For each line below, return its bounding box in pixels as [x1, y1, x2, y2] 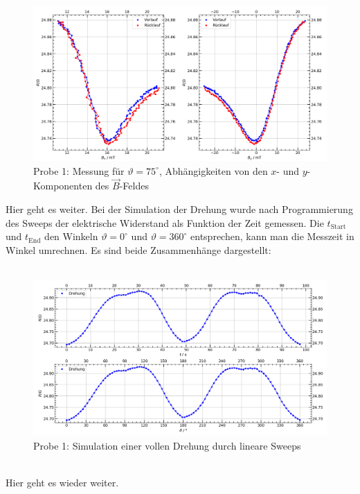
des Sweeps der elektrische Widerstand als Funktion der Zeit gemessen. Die [6, 215, 324, 230]
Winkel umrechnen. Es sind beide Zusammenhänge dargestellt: [6, 242, 271, 257]
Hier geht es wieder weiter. [6, 475, 119, 489]
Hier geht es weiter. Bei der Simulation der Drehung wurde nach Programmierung [6, 202, 353, 216]
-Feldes [119, 178, 149, 193]
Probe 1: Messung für [33, 163, 125, 178]
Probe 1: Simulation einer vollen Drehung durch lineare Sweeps [33, 438, 301, 452]
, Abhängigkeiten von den [159, 163, 268, 178]
